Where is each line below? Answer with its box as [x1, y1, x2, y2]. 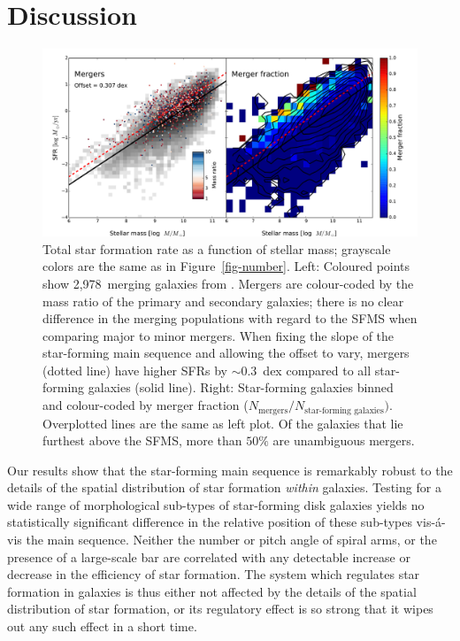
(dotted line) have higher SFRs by [42, 360, 227, 379]
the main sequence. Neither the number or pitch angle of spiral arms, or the [26, 530, 437, 549]
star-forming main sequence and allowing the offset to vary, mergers [42, 344, 410, 362]
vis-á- [416, 513, 446, 531]
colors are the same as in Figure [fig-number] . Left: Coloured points [42, 257, 410, 275]
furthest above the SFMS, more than [42, 431, 242, 450]
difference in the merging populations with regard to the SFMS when [42, 309, 418, 328]
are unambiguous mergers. [272, 431, 415, 450]
